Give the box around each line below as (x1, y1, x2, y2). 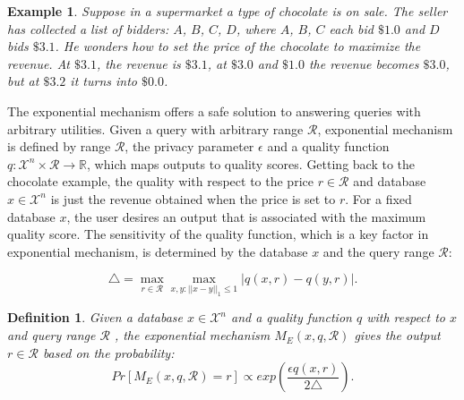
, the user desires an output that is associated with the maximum (66, 207, 426, 226)
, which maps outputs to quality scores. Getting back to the (87, 154, 416, 173)
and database (353, 172, 426, 191)
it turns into (70, 72, 137, 90)
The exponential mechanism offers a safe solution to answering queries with (7, 101, 421, 120)
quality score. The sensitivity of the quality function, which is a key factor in (7, 225, 429, 243)
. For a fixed (345, 189, 412, 208)
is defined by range (7, 137, 111, 156)
